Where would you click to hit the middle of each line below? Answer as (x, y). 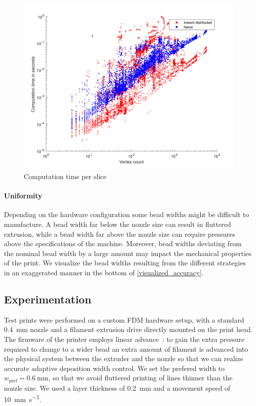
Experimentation (48, 299)
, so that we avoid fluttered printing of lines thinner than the (141, 378)
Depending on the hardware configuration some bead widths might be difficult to (127, 214)
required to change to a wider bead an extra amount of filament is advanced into (126, 349)
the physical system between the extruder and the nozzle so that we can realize (124, 358)
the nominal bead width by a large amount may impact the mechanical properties (128, 253)
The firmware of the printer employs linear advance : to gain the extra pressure (124, 339)
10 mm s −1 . (23, 398)
